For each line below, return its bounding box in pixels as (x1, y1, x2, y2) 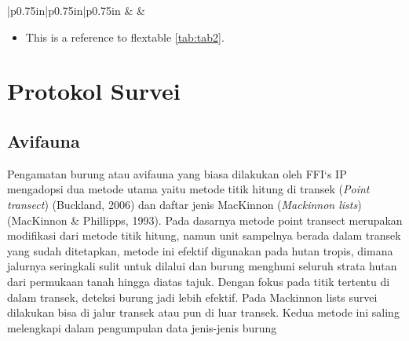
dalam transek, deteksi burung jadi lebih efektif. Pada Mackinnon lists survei (7, 288, 378, 305)
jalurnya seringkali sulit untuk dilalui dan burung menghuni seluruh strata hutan (7, 258, 397, 274)
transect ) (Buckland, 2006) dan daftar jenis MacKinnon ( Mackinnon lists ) (7, 196, 362, 212)
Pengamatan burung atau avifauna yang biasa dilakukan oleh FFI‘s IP (7, 165, 347, 181)
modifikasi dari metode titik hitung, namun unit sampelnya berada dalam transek (7, 227, 401, 244)
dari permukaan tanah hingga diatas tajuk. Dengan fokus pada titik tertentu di (7, 273, 390, 289)
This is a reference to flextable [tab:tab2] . (25, 28, 225, 45)
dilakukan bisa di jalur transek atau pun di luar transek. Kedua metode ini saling (7, 304, 400, 321)
